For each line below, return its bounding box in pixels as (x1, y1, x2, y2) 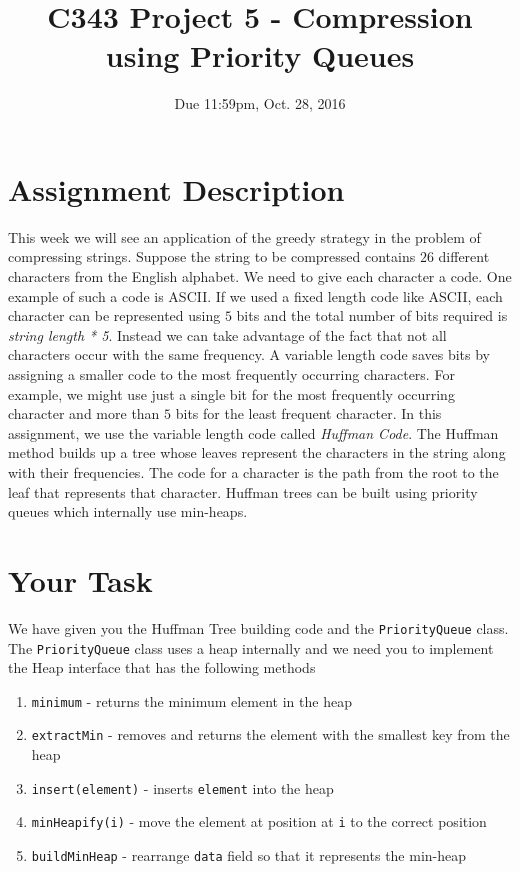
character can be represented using (8, 305, 221, 326)
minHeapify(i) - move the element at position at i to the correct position (31, 811, 487, 832)
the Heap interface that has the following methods (8, 657, 316, 678)
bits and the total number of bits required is (236, 305, 508, 326)
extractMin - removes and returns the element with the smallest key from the (31, 724, 510, 745)
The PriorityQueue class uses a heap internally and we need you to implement (8, 637, 494, 658)
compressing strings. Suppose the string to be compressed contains (8, 246, 416, 267)
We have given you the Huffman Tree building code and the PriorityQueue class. (8, 617, 509, 638)
